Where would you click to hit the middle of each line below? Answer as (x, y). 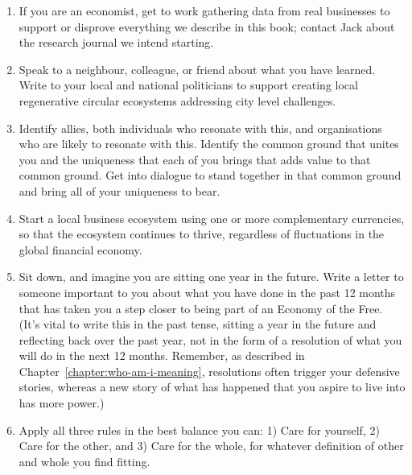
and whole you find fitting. (84, 461)
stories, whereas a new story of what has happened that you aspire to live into (212, 387)
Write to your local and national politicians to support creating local (188, 85)
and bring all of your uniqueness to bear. (119, 190)
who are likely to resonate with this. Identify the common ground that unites (209, 144)
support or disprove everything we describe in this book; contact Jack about (207, 26)
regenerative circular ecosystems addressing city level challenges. (177, 100)
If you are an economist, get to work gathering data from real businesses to (204, 10)
